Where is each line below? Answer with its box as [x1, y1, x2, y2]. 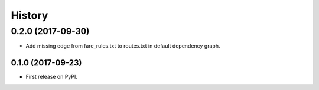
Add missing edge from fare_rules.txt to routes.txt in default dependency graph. [25, 42, 220, 49]
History [11, 9, 48, 22]
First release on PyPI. [25, 74, 78, 81]
